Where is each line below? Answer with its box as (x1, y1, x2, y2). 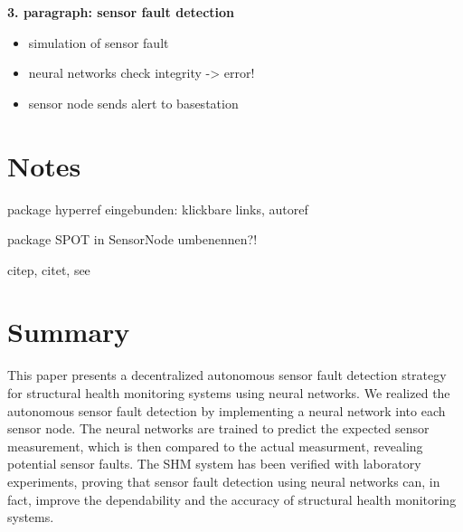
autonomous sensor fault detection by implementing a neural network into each (7, 401, 446, 420)
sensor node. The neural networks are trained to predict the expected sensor (7, 419, 430, 438)
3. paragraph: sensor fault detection (7, 3, 235, 21)
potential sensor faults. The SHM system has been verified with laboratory (7, 454, 421, 473)
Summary (7, 313, 130, 350)
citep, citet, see (7, 260, 90, 279)
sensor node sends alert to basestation (28, 93, 239, 112)
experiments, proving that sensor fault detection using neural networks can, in (7, 471, 440, 490)
